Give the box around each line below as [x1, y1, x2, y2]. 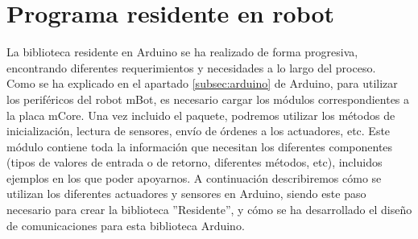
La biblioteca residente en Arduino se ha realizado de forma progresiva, [6, 43, 358, 60]
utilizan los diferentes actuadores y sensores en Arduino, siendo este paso [6, 185, 366, 202]
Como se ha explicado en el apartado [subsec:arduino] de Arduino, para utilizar [6, 75, 398, 92]
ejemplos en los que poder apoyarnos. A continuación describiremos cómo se [6, 169, 382, 186]
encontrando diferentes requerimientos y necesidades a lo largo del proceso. [6, 59, 376, 76]
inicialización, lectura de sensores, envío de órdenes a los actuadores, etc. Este [6, 122, 391, 139]
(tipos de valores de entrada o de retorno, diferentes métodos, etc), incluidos [6, 154, 383, 171]
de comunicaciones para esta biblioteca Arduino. [6, 216, 245, 233]
